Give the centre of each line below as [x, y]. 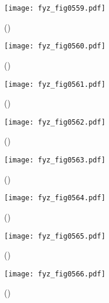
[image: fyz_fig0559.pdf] [55, 8]
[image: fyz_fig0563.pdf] [55, 160]
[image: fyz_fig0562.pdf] [55, 122]
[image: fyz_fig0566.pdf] [55, 274]
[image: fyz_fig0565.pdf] [55, 236]
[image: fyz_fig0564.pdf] [55, 198]
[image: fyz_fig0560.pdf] [55, 46]
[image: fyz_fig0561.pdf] [55, 84]
